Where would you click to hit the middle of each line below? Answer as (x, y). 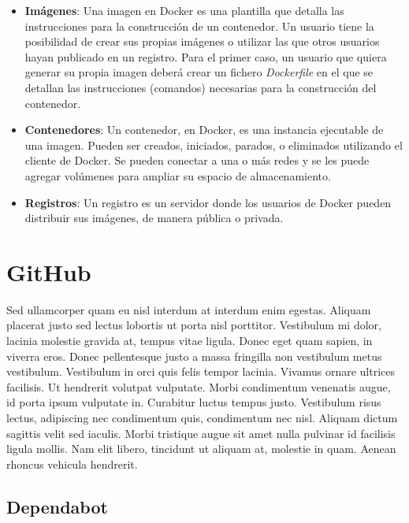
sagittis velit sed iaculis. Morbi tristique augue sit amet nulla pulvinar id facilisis (201, 433)
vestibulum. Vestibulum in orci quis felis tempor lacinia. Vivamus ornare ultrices (201, 371)
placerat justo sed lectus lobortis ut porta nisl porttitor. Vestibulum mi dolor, (194, 325)
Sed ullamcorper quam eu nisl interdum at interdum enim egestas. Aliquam (189, 309)
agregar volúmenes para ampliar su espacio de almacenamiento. (178, 175)
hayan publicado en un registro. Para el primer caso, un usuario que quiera (206, 56)
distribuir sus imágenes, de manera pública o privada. (154, 218)
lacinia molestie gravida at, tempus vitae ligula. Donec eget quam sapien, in (190, 341)
